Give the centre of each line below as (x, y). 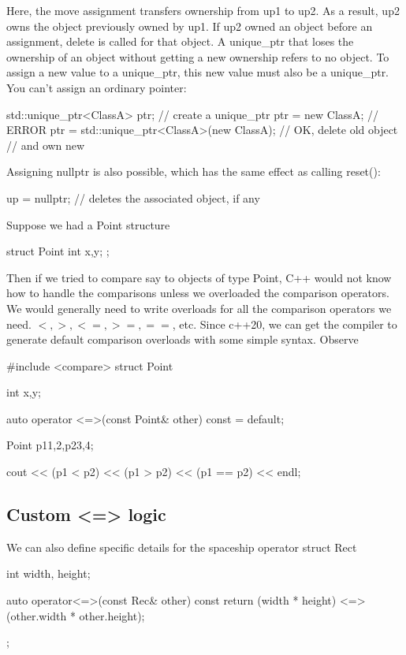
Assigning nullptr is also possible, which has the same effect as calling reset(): (194, 171)
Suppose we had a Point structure (88, 224)
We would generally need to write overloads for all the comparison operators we (199, 308)
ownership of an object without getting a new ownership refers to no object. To (198, 56)
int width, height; (48, 573)
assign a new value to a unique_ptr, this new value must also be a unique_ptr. (198, 72)
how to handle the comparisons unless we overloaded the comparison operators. (198, 293)
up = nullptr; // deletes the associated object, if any (133, 197)
